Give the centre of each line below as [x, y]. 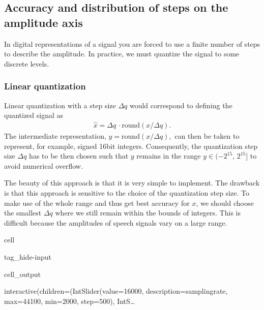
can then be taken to [207, 136]
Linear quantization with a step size [60, 105]
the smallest [23, 213]
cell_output [22, 274]
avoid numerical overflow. [43, 165]
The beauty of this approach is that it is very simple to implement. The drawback [132, 183]
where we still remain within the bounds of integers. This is [148, 213]
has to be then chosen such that [79, 156]
